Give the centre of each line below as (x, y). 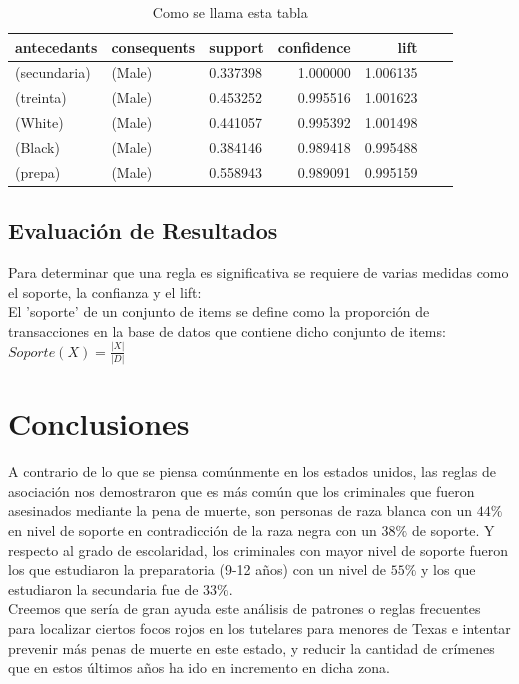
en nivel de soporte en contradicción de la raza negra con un (192, 530)
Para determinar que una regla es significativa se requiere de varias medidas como (258, 272)
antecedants (56, 46)
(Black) (37, 146)
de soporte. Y (453, 530)
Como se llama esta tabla (230, 12)
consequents (153, 46)
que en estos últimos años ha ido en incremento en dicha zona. (199, 667)
